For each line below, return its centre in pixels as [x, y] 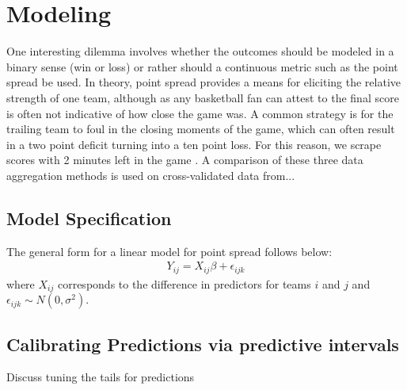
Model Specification [89, 218]
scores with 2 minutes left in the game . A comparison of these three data [185, 160]
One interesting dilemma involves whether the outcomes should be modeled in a [200, 51]
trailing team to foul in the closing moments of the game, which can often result [201, 129]
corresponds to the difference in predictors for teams [184, 283]
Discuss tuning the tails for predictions [101, 377]
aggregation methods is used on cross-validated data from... [151, 175]
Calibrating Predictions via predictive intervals [203, 344]
